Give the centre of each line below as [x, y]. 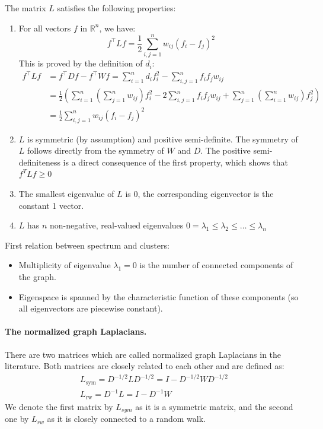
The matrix [25, 8]
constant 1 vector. [51, 205]
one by [17, 419]
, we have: [117, 28]
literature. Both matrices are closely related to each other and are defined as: [145, 366]
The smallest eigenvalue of [66, 193]
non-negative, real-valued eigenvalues [117, 225]
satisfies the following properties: [116, 8]
